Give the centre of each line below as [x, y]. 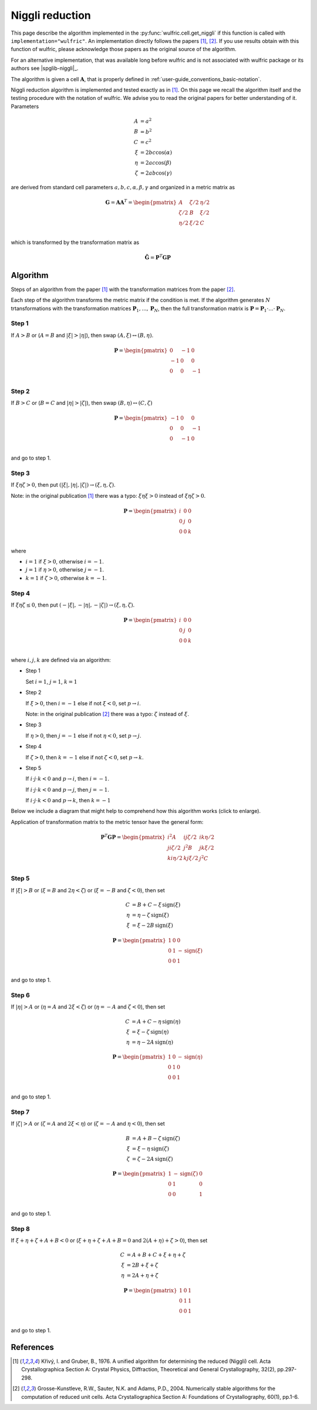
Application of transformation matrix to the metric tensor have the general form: [107, 822]
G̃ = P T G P [158, 257]
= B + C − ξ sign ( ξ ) [156, 905]
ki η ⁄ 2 [175, 858]
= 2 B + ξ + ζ [142, 1265]
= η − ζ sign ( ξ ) [151, 915]
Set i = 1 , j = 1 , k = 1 [51, 681]
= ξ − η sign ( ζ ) [151, 1148]
